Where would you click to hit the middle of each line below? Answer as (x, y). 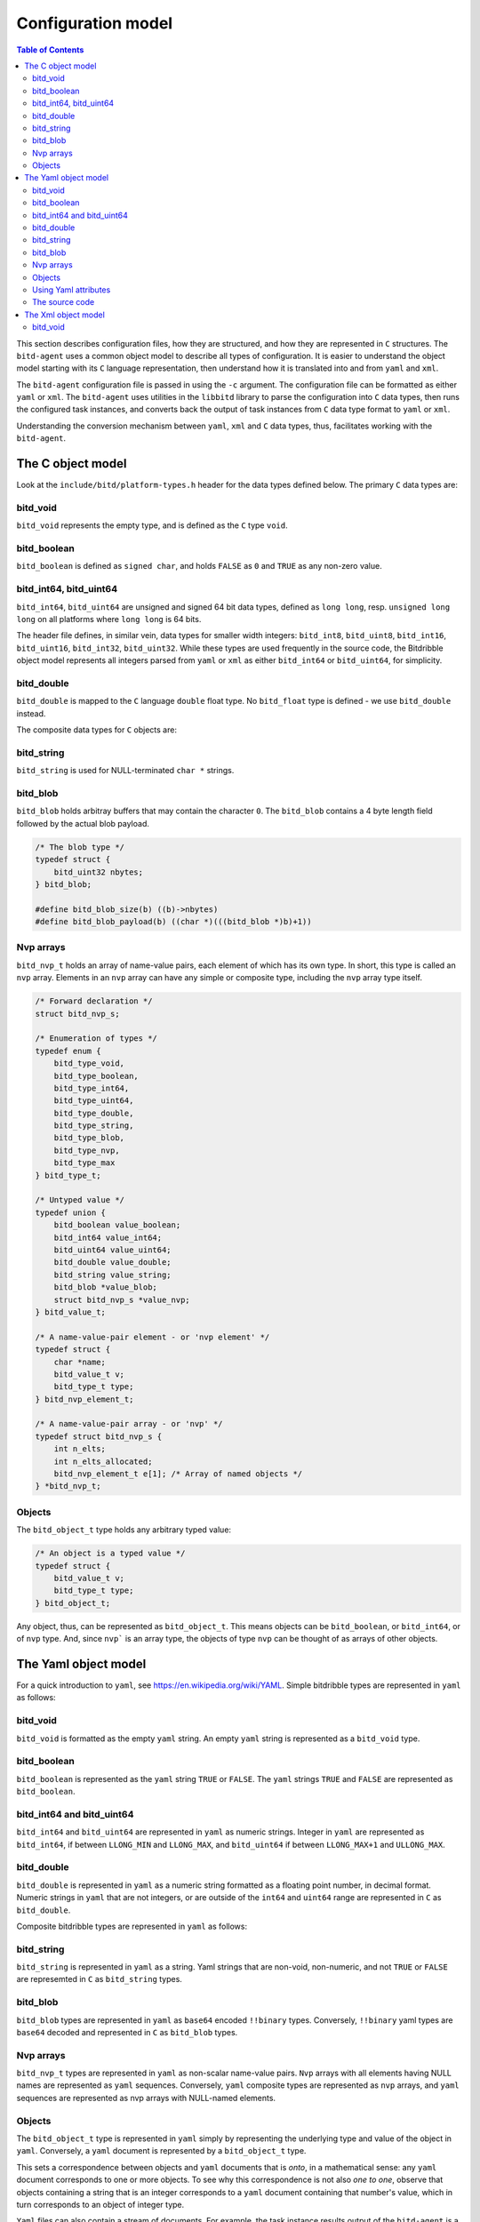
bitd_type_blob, (89, 1138)
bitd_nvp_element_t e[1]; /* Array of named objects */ (178, 1474)
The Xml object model (65, 315)
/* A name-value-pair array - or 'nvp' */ (129, 1424)
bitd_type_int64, (92, 1088)
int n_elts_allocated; (103, 1461)
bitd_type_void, (89, 1063)
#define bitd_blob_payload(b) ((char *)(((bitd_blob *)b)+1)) (173, 922)
